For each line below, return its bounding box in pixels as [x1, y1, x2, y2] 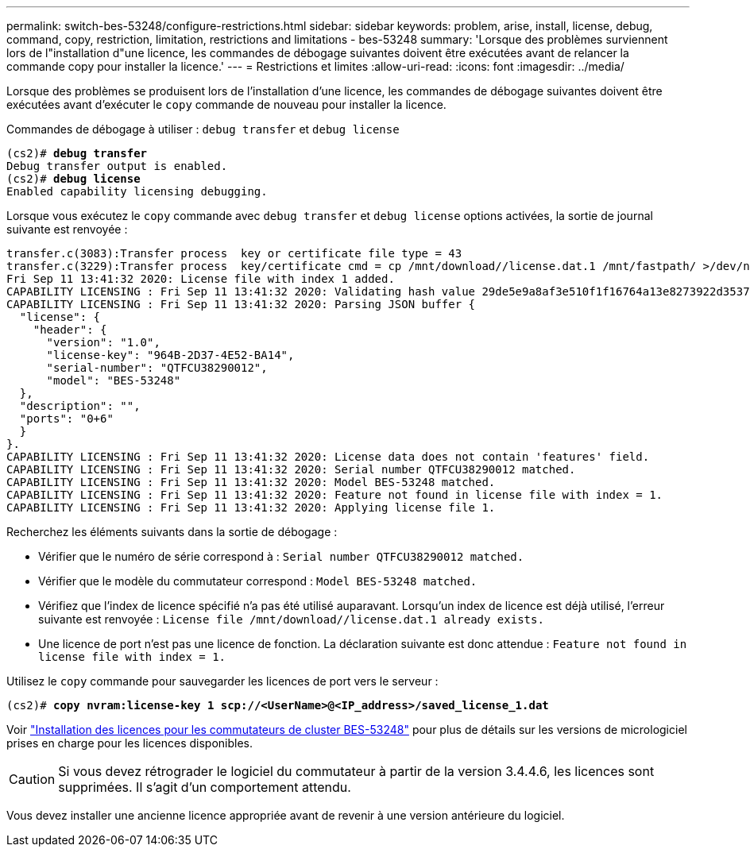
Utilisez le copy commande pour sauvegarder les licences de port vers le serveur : [6, 674, 439, 688]
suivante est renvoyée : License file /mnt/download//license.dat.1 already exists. [38, 612, 544, 626]
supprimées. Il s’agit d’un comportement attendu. [58, 779, 351, 795]
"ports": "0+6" [19, 412, 114, 425]
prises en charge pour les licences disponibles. [6, 736, 253, 750]
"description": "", [19, 399, 141, 412]
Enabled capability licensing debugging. [6, 185, 268, 198]
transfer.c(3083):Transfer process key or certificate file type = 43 [6, 247, 462, 260]
